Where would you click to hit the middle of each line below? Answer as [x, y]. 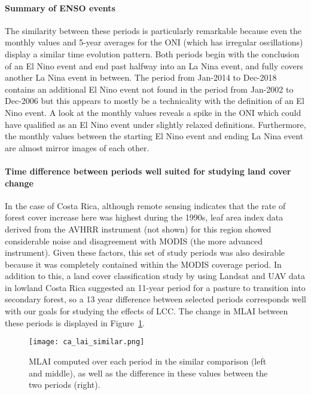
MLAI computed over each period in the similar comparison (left [148, 361]
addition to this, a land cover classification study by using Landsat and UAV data [155, 276]
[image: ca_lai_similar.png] [87, 342]
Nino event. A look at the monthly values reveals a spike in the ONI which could [153, 112]
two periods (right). [65, 385]
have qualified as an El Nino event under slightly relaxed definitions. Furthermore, [155, 124]
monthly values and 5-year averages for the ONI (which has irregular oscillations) [154, 42]
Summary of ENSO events [60, 7]
